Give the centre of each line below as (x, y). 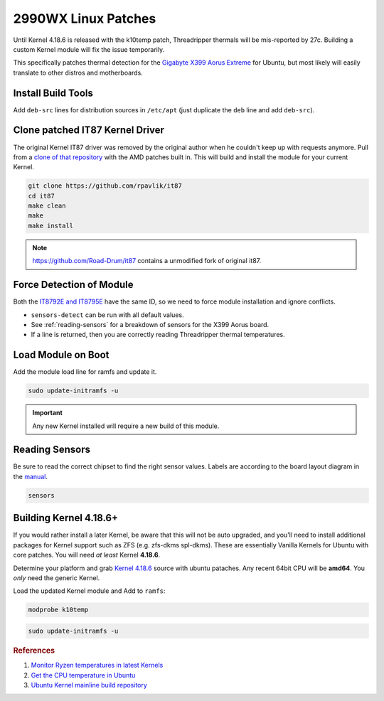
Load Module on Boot (61, 355)
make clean (47, 206)
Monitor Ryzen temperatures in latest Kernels (97, 665)
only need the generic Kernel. (57, 578)
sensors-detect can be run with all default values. (107, 315)
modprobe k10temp (58, 610)
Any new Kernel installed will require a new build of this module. (126, 426)
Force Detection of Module (73, 285)
